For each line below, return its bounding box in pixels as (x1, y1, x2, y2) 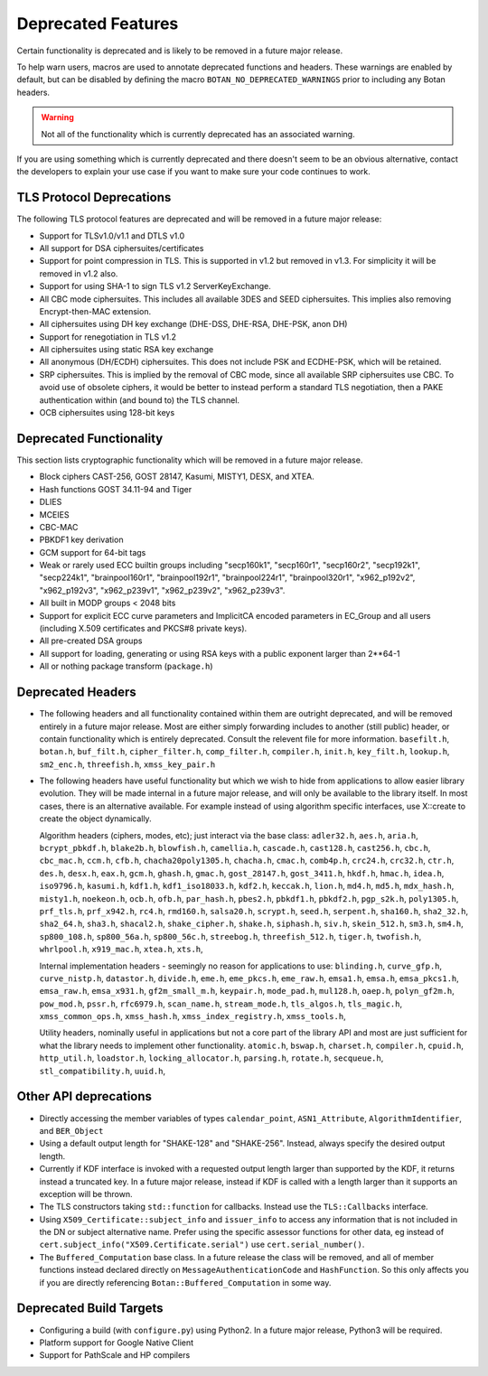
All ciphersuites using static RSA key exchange (39, 344, 214, 355)
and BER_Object (39, 1125, 104, 1136)
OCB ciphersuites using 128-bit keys (39, 407, 175, 418)
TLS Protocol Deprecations (16, 190, 172, 205)
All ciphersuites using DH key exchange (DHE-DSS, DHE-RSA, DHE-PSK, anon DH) (39, 319, 348, 330)
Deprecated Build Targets (16, 1301, 164, 1316)
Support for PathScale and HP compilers (39, 1350, 191, 1361)
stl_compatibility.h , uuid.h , (39, 1065, 166, 1076)
